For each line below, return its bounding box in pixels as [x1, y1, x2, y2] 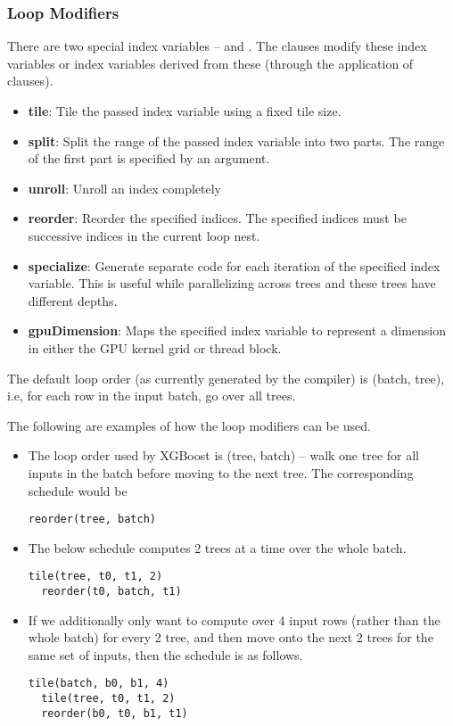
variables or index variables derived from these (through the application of [7, 54, 414, 72]
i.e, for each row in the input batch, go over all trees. [7, 386, 296, 405]
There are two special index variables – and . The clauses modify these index [7, 37, 427, 55]
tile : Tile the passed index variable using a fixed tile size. [28, 102, 342, 120]
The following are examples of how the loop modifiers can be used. [7, 416, 371, 434]
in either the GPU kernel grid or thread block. [28, 338, 282, 357]
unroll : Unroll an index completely [28, 178, 221, 197]
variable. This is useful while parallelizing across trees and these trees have [28, 274, 436, 293]
